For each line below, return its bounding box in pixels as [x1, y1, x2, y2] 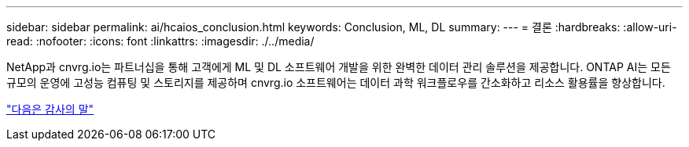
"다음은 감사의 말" [6, 102, 94, 116]
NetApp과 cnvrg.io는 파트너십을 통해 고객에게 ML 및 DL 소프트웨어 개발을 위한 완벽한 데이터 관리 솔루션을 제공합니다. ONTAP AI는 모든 [6, 60, 671, 73]
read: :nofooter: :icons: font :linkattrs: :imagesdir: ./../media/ [6, 34, 315, 48]
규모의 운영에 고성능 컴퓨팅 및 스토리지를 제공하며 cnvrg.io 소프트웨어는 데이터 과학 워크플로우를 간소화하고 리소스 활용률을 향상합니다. [6, 76, 665, 89]
